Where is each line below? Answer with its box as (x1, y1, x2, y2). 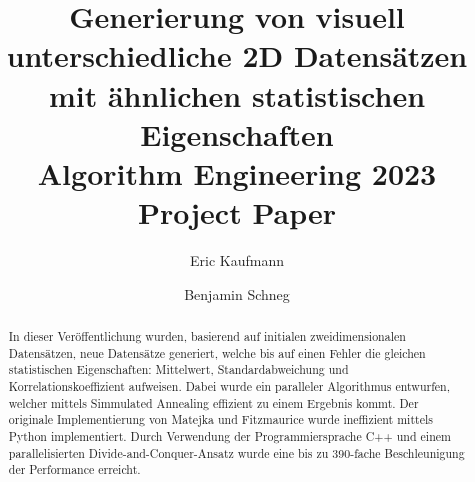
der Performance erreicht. (8, 461, 141, 478)
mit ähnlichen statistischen (48, 74, 426, 115)
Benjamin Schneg (184, 283, 290, 304)
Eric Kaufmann (190, 250, 284, 271)
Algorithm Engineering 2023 (37, 152, 437, 193)
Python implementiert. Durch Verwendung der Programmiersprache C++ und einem (8, 427, 451, 444)
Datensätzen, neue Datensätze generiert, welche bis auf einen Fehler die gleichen (8, 344, 426, 361)
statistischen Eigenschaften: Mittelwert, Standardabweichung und (8, 361, 349, 378)
